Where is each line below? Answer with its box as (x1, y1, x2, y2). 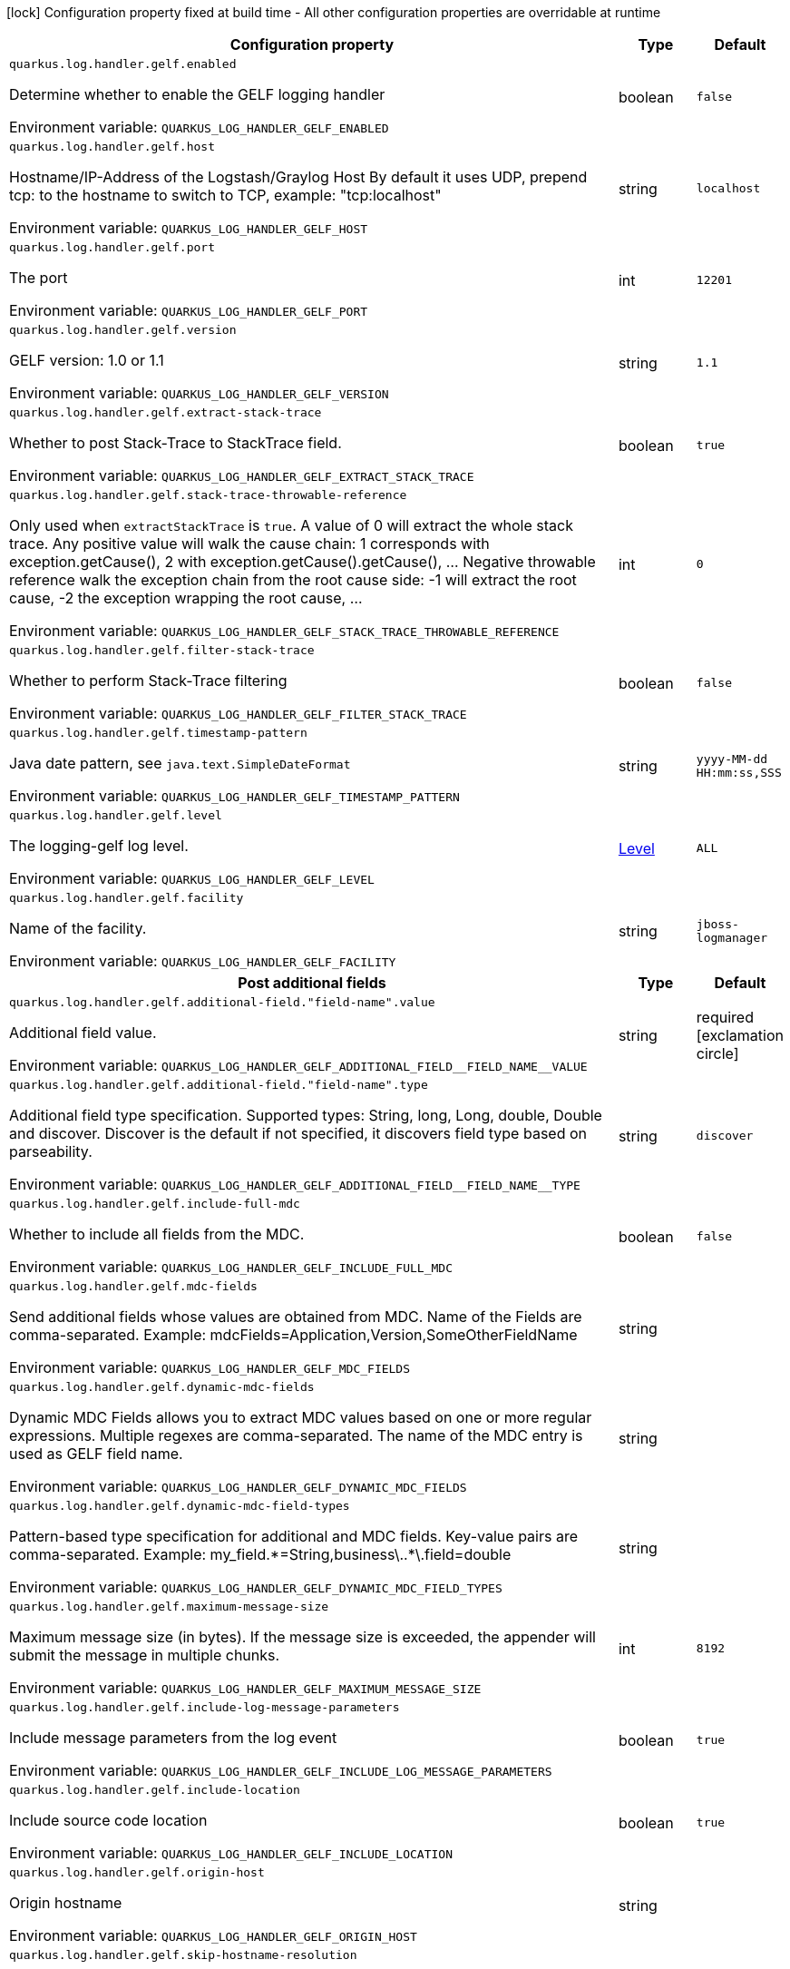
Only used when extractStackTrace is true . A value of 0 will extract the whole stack (9, 516, 573, 534)
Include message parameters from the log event (9, 1729, 337, 1747)
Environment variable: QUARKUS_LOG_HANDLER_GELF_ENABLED (9, 118, 389, 136)
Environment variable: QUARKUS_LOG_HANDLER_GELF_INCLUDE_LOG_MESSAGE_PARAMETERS (9, 1761, 552, 1779)
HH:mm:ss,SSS (696, 765, 782, 779)
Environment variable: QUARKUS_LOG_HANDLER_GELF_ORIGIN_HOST (9, 1926, 417, 1945)
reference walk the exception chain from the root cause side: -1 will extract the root (9, 571, 577, 589)
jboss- (696, 916, 739, 931)
